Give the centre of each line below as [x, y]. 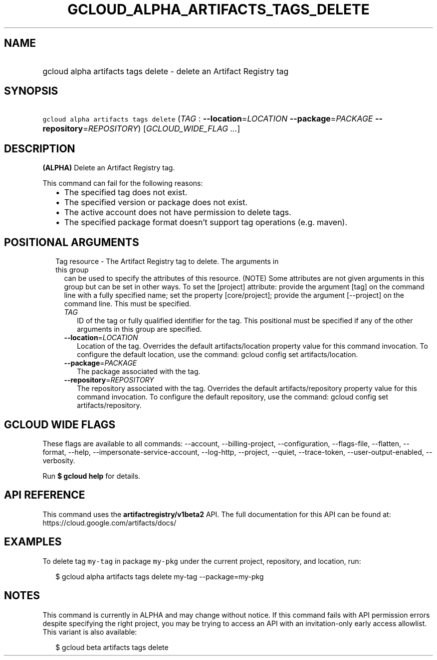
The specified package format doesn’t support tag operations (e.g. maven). [206, 222]
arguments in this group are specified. [139, 329]
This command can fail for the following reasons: [123, 183]
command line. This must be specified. [128, 304]
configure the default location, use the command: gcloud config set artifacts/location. [218, 355]
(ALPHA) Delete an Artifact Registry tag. [109, 168]
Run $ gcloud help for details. [92, 476]
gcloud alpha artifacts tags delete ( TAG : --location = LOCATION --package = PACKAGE [208, 119]
